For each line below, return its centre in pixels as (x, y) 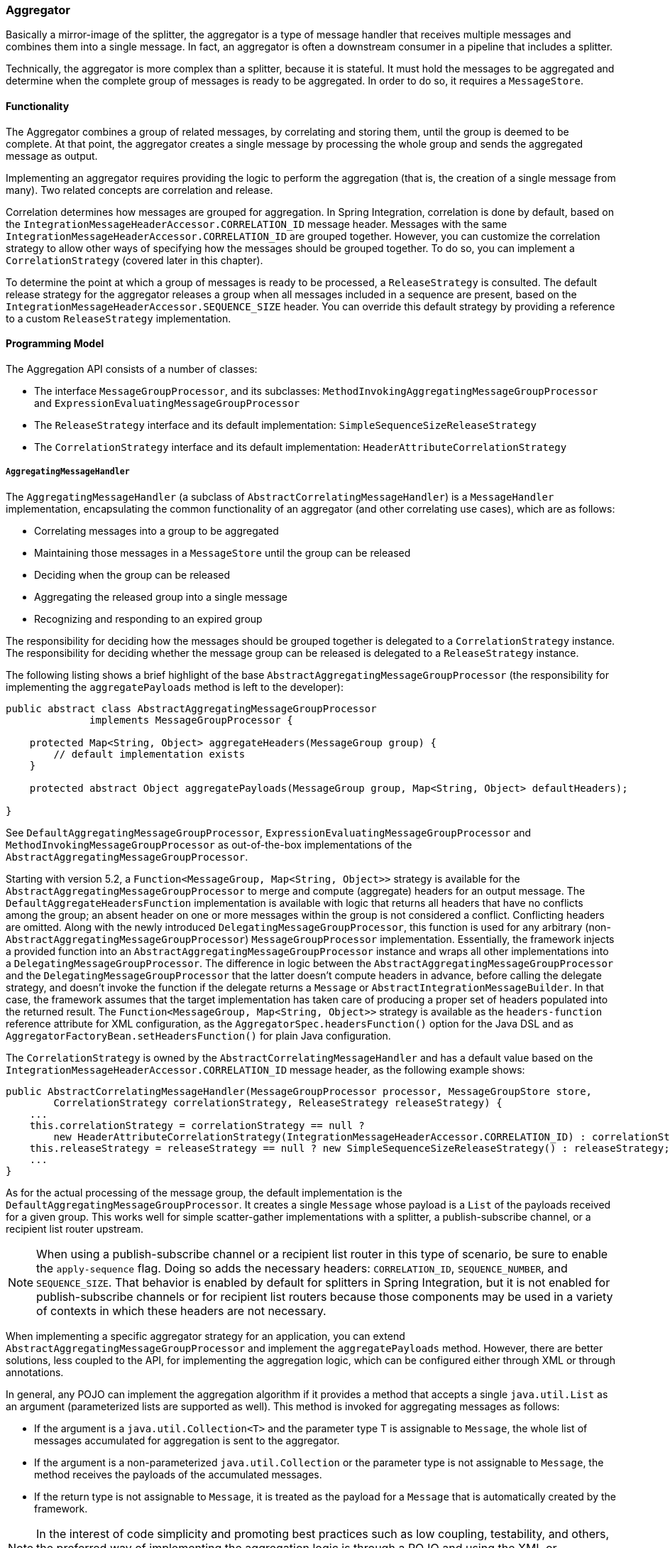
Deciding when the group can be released (132, 574)
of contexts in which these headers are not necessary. (181, 1310)
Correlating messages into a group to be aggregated (156, 530)
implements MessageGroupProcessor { (191, 720)
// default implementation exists (149, 754)
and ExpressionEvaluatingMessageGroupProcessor (167, 403)
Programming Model (55, 344)
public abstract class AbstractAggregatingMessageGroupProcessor (191, 708)
